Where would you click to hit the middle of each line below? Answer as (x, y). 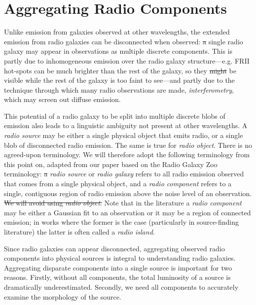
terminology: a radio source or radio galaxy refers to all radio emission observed (124, 174)
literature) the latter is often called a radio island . (79, 232)
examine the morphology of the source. (63, 296)
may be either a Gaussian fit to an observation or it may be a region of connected (128, 212)
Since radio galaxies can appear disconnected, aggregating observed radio (114, 248)
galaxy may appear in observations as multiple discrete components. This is (118, 51)
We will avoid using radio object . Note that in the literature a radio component (123, 203)
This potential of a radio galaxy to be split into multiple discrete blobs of (115, 116)
